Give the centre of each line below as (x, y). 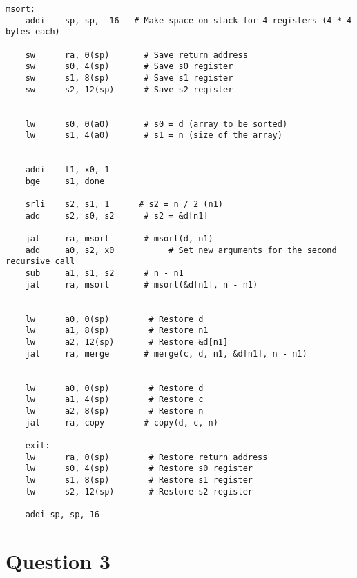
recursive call (40, 262)
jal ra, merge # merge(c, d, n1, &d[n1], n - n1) (166, 353)
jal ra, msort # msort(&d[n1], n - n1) (142, 285)
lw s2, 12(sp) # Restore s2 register (139, 491)
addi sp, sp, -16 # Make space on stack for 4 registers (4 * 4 (189, 20)
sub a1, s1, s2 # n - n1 (104, 273)
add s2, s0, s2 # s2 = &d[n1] (117, 216)
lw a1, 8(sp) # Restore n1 (117, 331)
